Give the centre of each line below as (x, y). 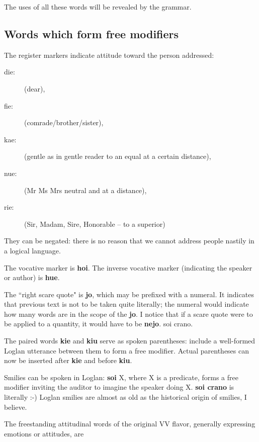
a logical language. (32, 250)
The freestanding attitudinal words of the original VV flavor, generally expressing (130, 424)
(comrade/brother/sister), (64, 122)
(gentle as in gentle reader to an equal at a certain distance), (118, 156)
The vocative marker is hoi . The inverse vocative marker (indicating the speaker (128, 267)
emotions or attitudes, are (44, 433)
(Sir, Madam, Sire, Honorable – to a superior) (95, 224)
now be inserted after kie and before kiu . (68, 360)
